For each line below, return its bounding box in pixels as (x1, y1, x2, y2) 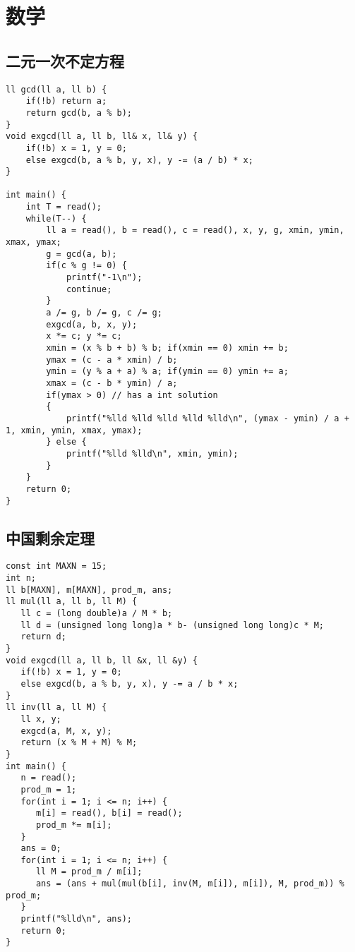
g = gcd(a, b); (46, 248, 117, 259)
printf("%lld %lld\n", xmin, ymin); (66, 448, 239, 459)
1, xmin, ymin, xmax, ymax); (6, 425, 143, 435)
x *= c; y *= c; (46, 331, 122, 342)
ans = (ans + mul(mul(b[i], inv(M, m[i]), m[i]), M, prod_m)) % (35, 879, 344, 889)
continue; (66, 284, 112, 294)
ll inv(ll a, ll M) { (6, 702, 107, 713)
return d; (20, 632, 66, 642)
